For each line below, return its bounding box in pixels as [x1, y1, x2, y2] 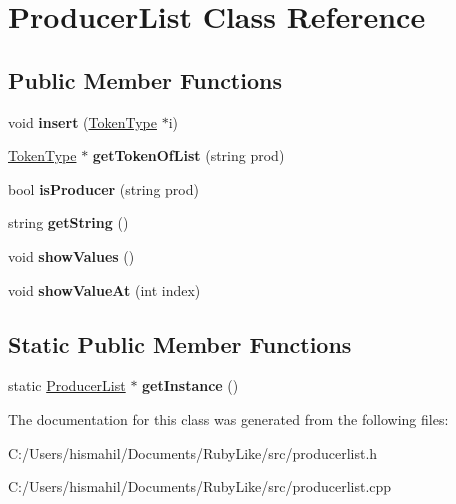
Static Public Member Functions [8, 328, 352, 359]
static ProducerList [8, 375, 126, 396]
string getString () [8, 212, 129, 233]
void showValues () [8, 245, 135, 266]
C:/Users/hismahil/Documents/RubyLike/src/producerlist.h [8, 442, 378, 463]
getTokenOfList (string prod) [92, 145, 285, 166]
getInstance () [142, 375, 239, 396]
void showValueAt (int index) [8, 279, 201, 300]
